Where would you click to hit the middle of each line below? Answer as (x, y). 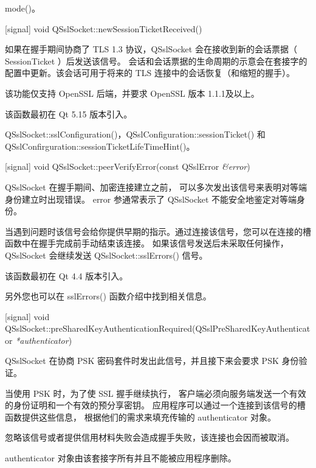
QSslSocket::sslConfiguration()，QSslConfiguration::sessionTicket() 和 (135, 134)
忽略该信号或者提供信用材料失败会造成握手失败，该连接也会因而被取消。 (149, 437)
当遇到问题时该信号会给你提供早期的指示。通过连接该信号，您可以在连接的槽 (158, 231)
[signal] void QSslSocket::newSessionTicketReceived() (104, 28)
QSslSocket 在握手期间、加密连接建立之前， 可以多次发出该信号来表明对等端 (156, 187)
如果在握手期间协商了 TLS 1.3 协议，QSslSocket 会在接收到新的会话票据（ (151, 49)
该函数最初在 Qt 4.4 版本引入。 (67, 275)
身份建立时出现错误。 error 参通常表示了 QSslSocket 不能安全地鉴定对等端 (151, 199)
